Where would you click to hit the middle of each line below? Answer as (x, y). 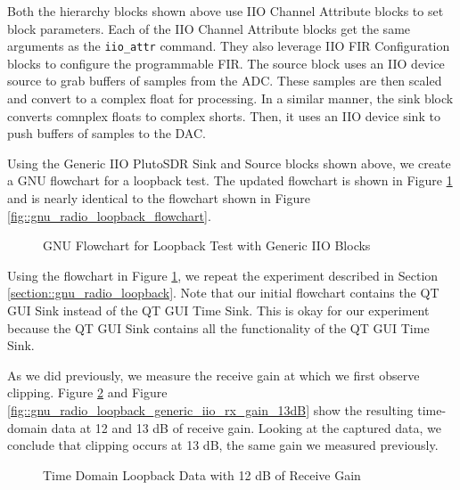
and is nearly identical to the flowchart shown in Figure (159, 198)
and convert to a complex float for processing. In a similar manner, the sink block (230, 98)
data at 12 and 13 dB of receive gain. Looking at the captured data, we (246, 427)
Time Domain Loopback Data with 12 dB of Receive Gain (202, 474)
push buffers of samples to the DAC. (107, 133)
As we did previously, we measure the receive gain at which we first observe (214, 375)
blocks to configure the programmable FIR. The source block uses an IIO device (226, 63)
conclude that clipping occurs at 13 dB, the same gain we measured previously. (223, 445)
